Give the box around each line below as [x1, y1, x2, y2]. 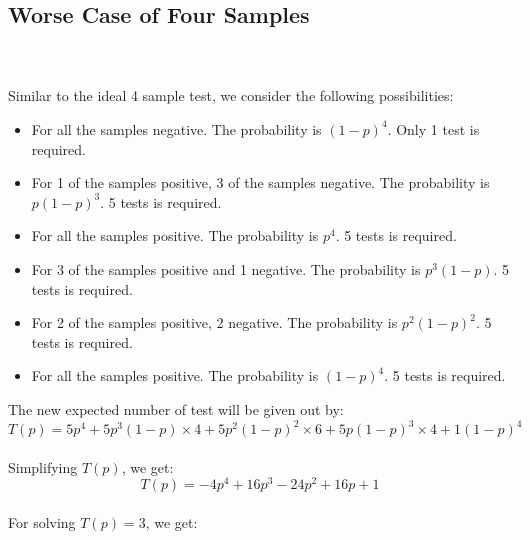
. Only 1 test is [387, 118, 480, 139]
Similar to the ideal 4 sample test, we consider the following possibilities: [8, 85, 454, 106]
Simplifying [8, 456, 78, 477]
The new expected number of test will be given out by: [8, 398, 344, 419]
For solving [8, 511, 76, 532]
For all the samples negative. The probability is [31, 118, 322, 139]
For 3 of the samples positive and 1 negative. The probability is [31, 258, 421, 279]
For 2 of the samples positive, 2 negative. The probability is [31, 312, 398, 333]
